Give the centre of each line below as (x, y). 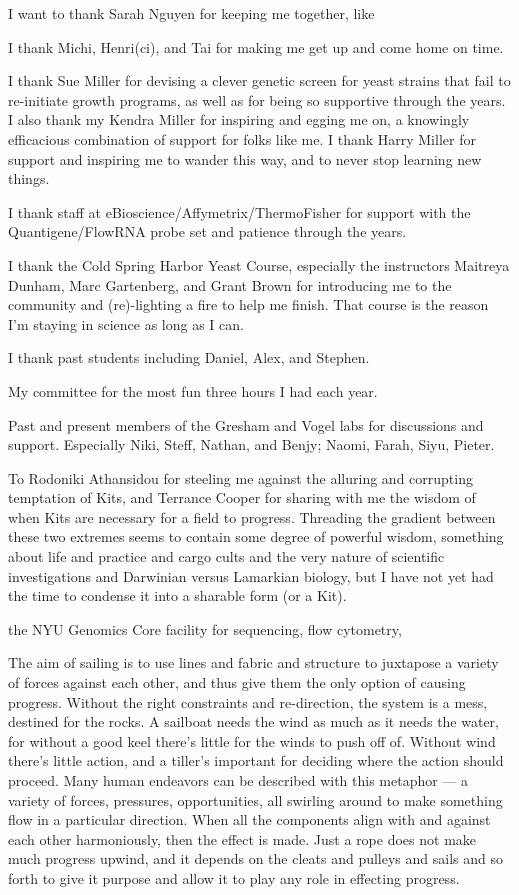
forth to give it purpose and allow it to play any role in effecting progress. (234, 877)
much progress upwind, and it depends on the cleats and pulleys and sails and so (255, 858)
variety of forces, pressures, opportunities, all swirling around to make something (255, 799)
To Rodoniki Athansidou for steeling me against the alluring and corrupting (240, 477)
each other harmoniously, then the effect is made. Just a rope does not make (242, 838)
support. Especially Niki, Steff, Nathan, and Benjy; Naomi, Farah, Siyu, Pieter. (251, 444)
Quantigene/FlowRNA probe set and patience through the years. (207, 231)
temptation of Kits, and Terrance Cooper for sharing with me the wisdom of (242, 497)
